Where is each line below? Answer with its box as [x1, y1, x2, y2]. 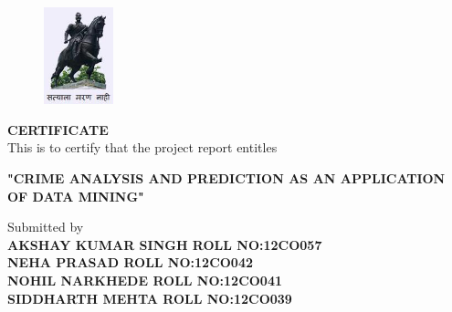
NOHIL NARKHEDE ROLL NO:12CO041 [7, 270, 283, 289]
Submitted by [7, 217, 84, 236]
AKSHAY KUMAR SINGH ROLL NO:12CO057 [7, 234, 322, 254]
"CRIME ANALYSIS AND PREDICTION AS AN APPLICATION [7, 168, 446, 187]
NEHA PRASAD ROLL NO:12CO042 [7, 253, 254, 272]
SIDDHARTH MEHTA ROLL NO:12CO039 [7, 288, 292, 307]
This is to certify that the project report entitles [7, 138, 278, 157]
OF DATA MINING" [7, 186, 144, 205]
